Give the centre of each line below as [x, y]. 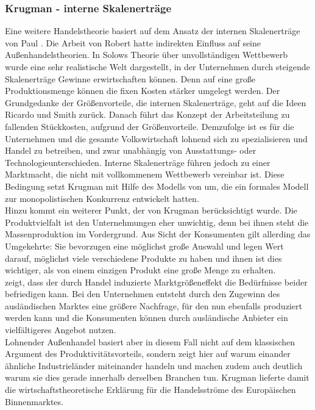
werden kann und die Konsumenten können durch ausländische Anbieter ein [147, 318]
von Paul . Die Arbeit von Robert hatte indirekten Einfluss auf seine [133, 42]
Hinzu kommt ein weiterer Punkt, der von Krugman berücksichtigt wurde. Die [151, 210]
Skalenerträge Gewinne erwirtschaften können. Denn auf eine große [130, 78]
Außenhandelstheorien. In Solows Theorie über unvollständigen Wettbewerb [146, 55]
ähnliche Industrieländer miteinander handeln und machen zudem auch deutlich [154, 365]
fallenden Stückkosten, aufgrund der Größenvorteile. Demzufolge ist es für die [150, 126]
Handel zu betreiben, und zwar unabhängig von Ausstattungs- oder [131, 150]
